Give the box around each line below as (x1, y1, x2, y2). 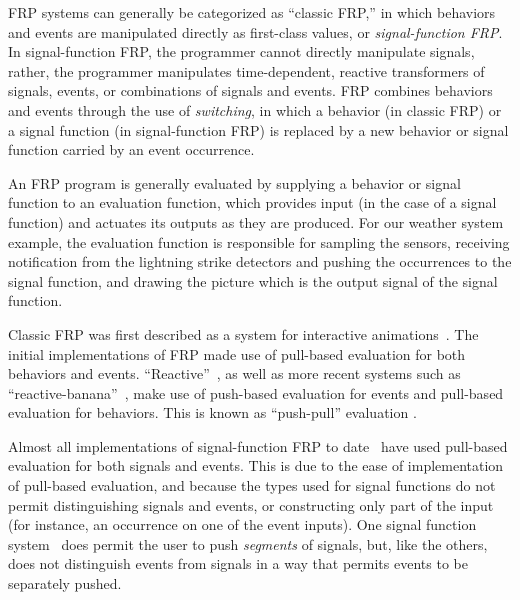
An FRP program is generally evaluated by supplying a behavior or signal (8, 172, 461, 193)
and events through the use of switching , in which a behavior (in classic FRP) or (8, 99, 502, 120)
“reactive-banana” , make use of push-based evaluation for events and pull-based (8, 382, 504, 403)
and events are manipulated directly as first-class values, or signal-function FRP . (8, 21, 503, 42)
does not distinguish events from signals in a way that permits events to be (8, 553, 468, 574)
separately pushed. (8, 573, 122, 594)
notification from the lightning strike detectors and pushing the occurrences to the (8, 251, 512, 272)
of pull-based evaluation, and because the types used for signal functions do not (8, 475, 496, 496)
